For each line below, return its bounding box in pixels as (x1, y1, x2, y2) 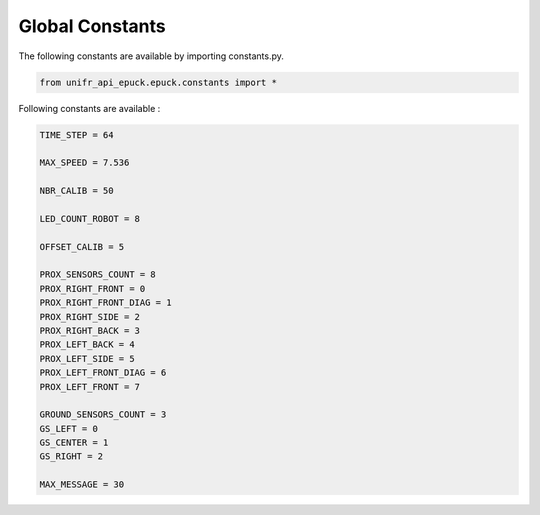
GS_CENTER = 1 (39, 437, 109, 449)
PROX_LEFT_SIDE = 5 (39, 353, 135, 364)
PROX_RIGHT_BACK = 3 (39, 325, 140, 336)
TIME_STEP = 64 (39, 129, 114, 140)
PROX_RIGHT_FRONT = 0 (39, 283, 146, 294)
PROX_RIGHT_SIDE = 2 (39, 311, 140, 322)
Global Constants (18, 15, 166, 37)
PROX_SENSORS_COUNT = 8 (39, 269, 157, 280)
